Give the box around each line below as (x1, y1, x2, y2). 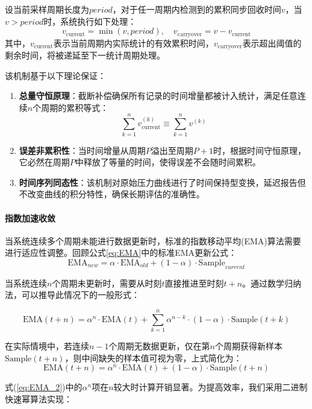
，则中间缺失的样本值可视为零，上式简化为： (64, 351, 242, 364)
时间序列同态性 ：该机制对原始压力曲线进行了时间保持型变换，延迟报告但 (19, 176, 306, 188)
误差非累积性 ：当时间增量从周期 (19, 144, 146, 156)
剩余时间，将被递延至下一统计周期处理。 (5, 49, 165, 62)
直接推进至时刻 (164, 276, 224, 289)
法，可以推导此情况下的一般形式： (5, 288, 140, 301)
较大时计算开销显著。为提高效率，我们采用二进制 (113, 381, 308, 393)
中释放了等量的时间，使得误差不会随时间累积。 (75, 156, 261, 168)
